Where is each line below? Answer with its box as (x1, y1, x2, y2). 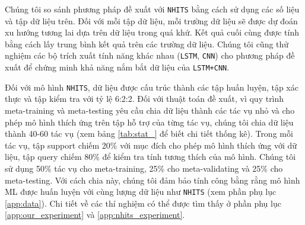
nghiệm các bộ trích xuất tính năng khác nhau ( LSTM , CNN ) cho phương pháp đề (5, 49, 295, 62)
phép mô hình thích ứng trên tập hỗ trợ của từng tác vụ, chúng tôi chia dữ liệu (5, 115, 294, 128)
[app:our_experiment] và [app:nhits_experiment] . (5, 208, 185, 221)
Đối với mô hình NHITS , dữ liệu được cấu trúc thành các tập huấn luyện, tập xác (5, 81, 298, 93)
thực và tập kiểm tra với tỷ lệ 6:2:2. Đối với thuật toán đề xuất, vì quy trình (5, 92, 284, 105)
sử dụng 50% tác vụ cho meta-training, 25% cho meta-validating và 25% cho (5, 162, 283, 174)
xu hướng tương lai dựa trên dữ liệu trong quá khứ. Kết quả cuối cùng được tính (5, 26, 300, 38)
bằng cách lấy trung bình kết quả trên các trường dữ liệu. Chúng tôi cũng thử (5, 37, 289, 50)
